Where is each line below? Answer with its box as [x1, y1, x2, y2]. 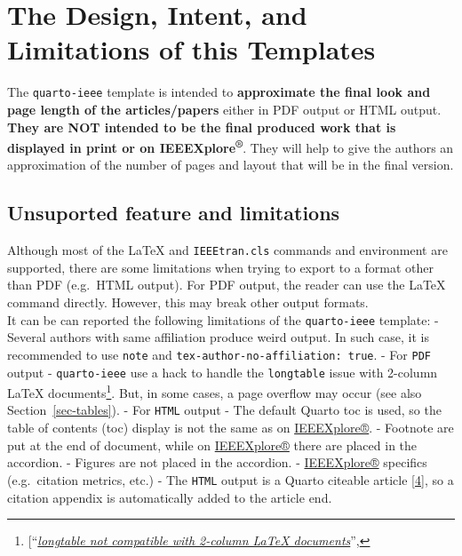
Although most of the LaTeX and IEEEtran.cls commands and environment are [7, 241, 448, 259]
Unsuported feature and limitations [7, 199, 340, 226]
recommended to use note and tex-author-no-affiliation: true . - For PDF [7, 345, 431, 363]
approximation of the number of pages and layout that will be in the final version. [7, 155, 454, 174]
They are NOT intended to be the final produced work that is [7, 117, 396, 136]
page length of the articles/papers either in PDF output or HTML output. [7, 99, 442, 118]
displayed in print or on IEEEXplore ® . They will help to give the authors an [7, 136, 454, 156]
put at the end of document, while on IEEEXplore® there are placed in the [7, 435, 418, 454]
